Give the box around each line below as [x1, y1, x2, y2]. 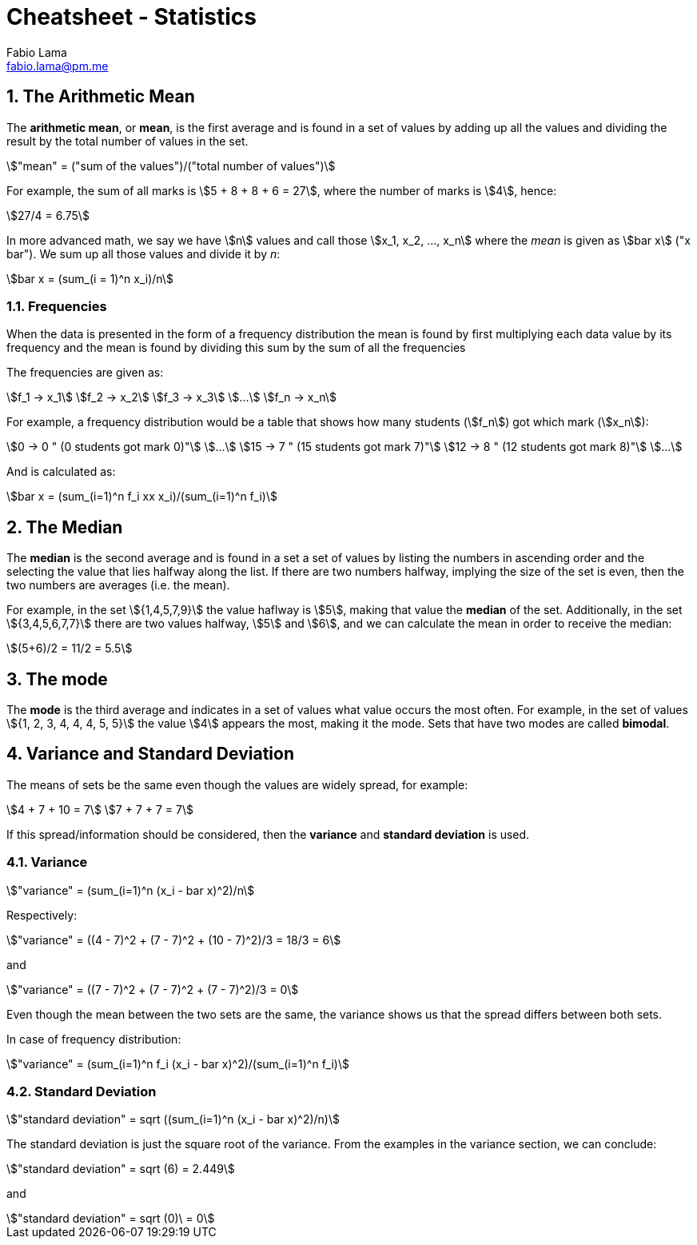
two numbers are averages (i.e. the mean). [6, 578, 230, 593]
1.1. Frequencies [6, 297, 107, 314]
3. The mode [6, 668, 108, 689]
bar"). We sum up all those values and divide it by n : [6, 246, 281, 261]
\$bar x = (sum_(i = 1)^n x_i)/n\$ [6, 271, 173, 285]
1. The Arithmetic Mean [6, 86, 195, 107]
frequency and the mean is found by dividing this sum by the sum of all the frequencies [6, 341, 466, 355]
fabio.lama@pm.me [6, 58, 109, 73]
